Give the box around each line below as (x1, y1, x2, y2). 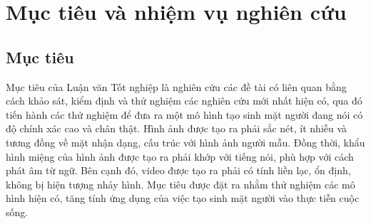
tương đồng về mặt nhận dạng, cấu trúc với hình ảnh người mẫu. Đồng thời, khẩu (6, 134, 365, 149)
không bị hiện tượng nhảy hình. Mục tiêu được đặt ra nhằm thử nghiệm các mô (6, 176, 355, 191)
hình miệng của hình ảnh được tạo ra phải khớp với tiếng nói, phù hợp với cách (6, 149, 354, 164)
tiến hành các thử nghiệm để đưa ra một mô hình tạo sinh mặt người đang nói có (6, 107, 363, 122)
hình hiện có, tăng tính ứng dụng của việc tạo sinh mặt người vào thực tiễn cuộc (6, 191, 360, 206)
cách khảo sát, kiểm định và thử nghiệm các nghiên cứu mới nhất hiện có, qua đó (6, 93, 362, 108)
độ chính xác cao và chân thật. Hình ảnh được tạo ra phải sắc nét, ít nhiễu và (6, 121, 347, 136)
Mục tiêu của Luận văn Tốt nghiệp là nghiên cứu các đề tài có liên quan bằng (6, 79, 347, 94)
